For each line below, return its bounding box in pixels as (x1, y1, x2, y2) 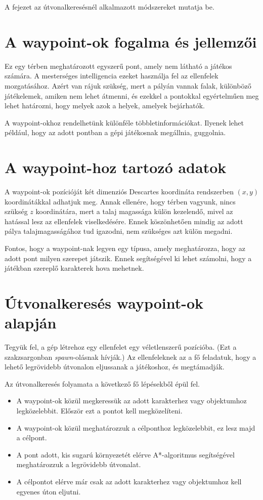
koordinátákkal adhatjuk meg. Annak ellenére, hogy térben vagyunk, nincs (5, 196, 236, 206)
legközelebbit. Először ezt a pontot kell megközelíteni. (16, 405, 183, 416)
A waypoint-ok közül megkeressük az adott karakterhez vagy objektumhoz (16, 395, 247, 406)
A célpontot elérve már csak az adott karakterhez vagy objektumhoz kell (16, 476, 242, 486)
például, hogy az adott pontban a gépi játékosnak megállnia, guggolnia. (5, 127, 226, 138)
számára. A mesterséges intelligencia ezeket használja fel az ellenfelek (5, 70, 218, 81)
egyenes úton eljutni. (16, 486, 81, 496)
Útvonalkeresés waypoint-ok (5, 292, 204, 313)
